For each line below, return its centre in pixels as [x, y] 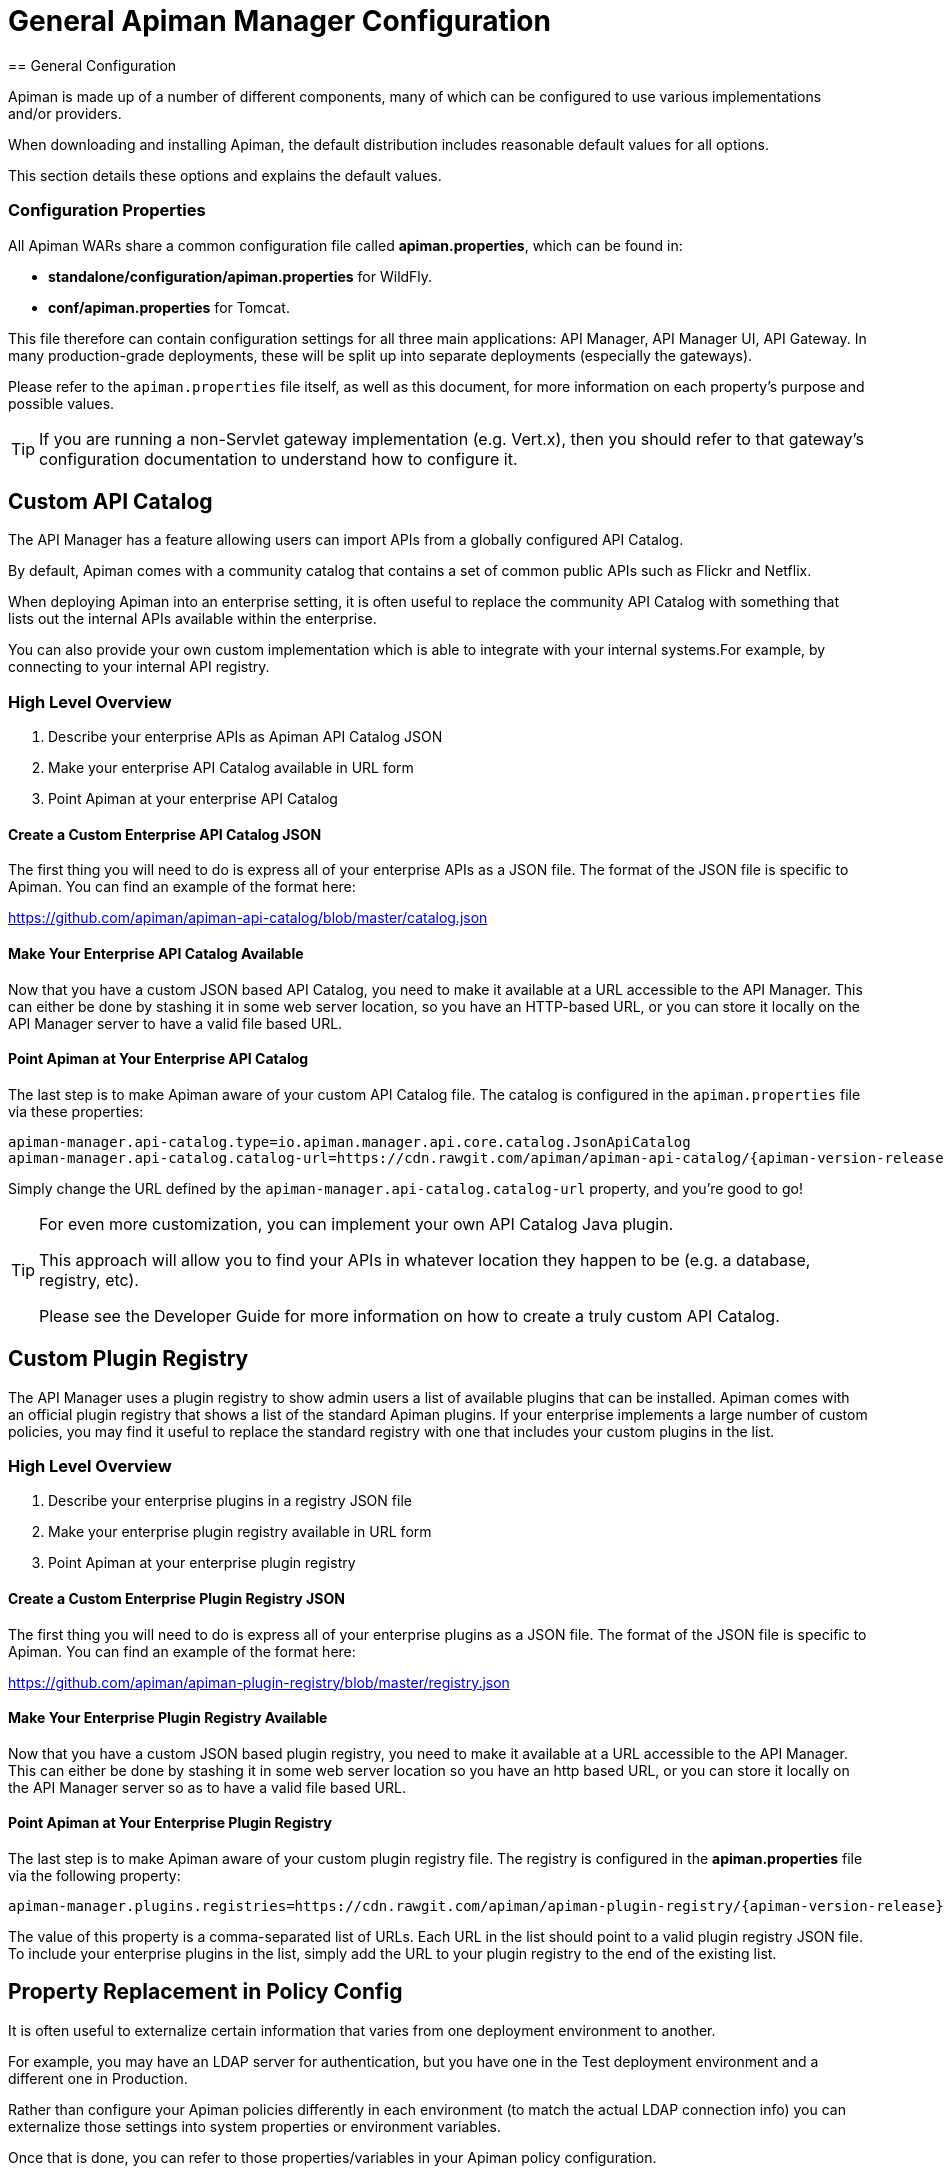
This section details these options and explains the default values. [225, 175]
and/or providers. [65, 113]
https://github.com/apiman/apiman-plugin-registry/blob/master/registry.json [259, 1682]
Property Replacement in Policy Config [205, 1992]
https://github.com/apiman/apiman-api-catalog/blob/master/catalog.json [248, 918]
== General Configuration [92, 65]
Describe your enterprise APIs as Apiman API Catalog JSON [245, 737]
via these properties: [76, 1111]
